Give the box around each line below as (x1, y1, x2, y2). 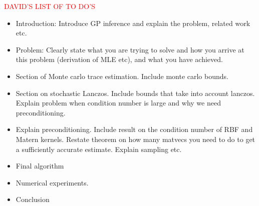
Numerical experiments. (16, 177, 89, 187)
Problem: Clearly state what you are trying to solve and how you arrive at (16, 44, 244, 54)
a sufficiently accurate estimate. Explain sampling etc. (16, 143, 182, 154)
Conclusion (16, 194, 50, 204)
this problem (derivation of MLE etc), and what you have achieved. (16, 54, 223, 64)
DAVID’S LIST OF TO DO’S (4, 1, 95, 11)
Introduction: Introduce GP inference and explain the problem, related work (16, 17, 250, 28)
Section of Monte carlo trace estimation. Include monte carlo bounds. (16, 70, 228, 81)
